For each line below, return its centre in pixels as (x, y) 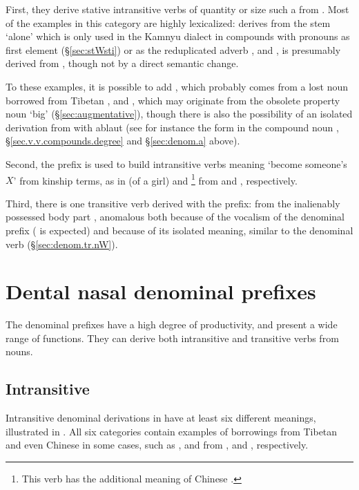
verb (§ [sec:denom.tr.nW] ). (62, 244)
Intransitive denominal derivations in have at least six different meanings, (161, 418)
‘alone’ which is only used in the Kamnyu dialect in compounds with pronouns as (178, 36)
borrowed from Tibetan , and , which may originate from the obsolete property (173, 100)
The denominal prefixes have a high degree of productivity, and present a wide (172, 324)
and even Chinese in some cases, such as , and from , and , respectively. (157, 445)
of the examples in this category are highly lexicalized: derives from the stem (168, 22)
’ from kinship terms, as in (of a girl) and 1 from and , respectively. (155, 179)
